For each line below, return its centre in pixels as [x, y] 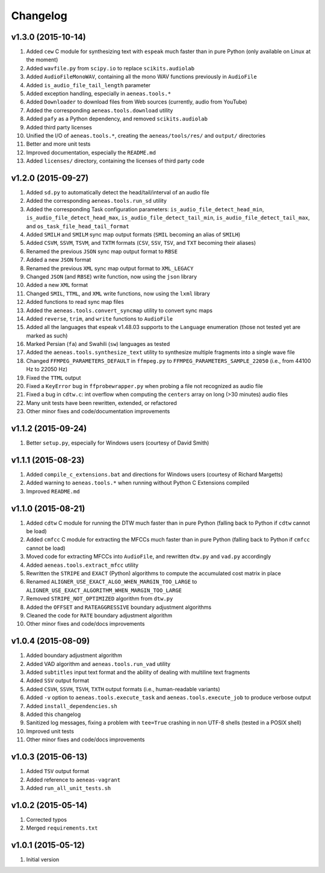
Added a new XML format [57, 285]
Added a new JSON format [59, 260]
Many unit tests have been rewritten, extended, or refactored [102, 403]
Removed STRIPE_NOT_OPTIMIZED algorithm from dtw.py [100, 599]
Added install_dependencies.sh [72, 706]
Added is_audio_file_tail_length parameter [88, 85]
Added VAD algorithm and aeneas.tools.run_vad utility [98, 664]
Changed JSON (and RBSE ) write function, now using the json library [112, 276]
